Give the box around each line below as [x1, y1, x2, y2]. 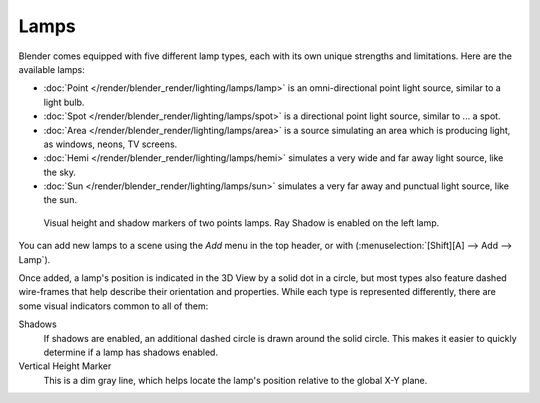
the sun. [43, 194, 77, 206]
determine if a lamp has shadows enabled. [43, 346, 219, 358]
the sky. [43, 166, 77, 178]
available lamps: [18, 63, 85, 75]
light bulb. [43, 96, 85, 108]
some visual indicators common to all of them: [18, 300, 209, 312]
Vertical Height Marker [18, 360, 112, 372]
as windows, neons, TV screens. [43, 138, 178, 150]
